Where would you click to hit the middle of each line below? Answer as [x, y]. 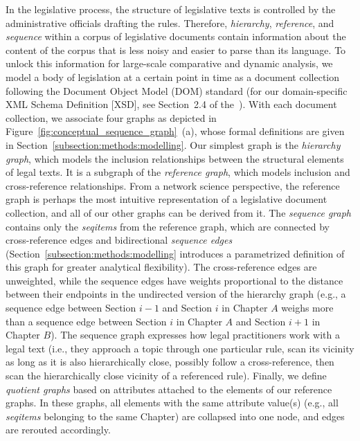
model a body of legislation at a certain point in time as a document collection [173, 76]
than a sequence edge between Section [86, 321]
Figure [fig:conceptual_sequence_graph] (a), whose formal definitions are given [175, 131]
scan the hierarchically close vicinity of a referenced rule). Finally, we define [166, 376]
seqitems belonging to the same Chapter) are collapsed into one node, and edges [175, 416]
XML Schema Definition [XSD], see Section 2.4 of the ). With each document [171, 104]
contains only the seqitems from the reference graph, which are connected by [168, 226]
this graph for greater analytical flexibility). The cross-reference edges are [161, 267]
